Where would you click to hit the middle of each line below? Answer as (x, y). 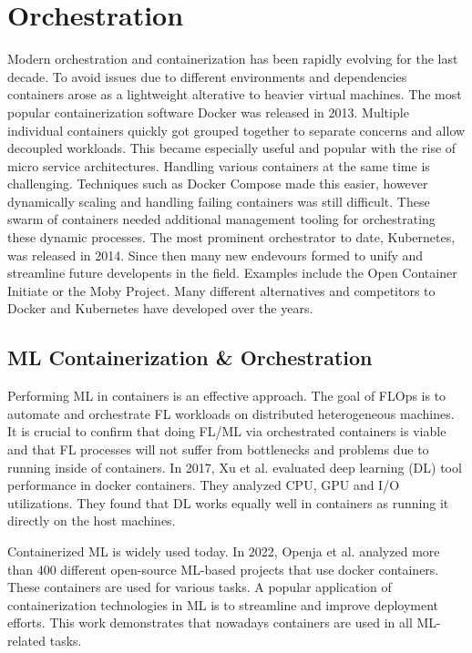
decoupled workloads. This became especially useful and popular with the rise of (232, 148)
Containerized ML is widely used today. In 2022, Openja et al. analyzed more (224, 551)
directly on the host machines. (92, 520)
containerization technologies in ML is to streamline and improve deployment (223, 604)
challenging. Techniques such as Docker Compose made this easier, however (218, 184)
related (27, 640)
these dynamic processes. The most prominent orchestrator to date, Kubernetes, (231, 237)
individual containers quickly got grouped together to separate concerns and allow (236, 130)
